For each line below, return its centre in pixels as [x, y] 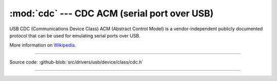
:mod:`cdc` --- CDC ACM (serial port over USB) [112, 13]
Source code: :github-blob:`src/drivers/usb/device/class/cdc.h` [76, 62]
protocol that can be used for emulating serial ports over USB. [75, 35]
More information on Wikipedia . [43, 45]
